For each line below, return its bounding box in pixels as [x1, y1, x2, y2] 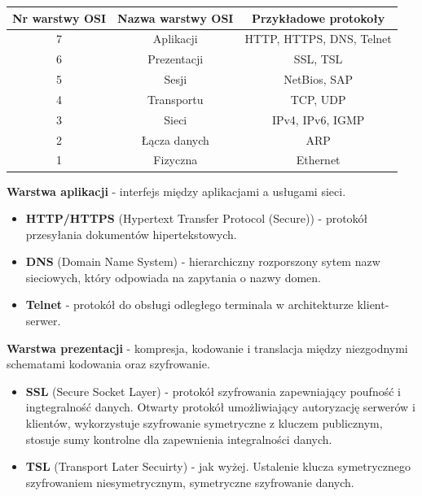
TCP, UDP [290, 90, 346, 107]
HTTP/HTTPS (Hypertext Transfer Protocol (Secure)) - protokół [25, 210, 368, 227]
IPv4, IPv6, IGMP [271, 111, 365, 128]
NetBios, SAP [284, 71, 354, 88]
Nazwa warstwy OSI [117, 9, 234, 26]
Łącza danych [141, 131, 209, 148]
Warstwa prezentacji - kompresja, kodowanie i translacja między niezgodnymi [7, 339, 408, 356]
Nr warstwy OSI [12, 9, 107, 26]
